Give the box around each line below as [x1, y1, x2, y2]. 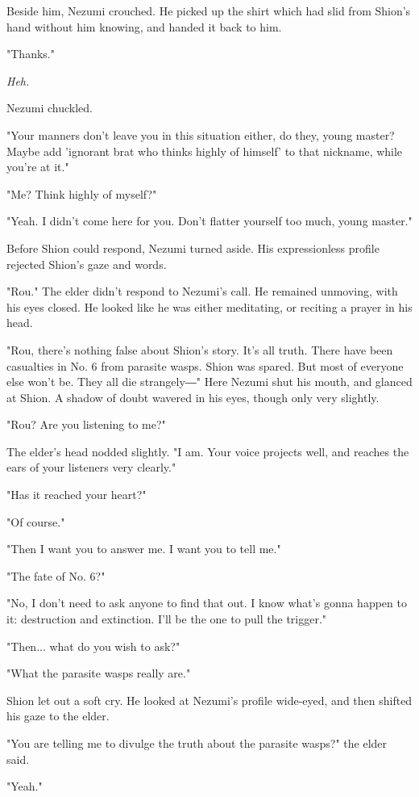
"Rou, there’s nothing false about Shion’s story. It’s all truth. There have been [6, 341, 393, 358]
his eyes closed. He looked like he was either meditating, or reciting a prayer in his [6, 298, 413, 315]
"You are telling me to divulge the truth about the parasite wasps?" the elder [6, 735, 388, 751]
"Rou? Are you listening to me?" [6, 416, 166, 433]
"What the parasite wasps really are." [6, 665, 191, 682]
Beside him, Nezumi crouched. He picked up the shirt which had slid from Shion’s [6, 2, 411, 19]
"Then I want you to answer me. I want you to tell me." [6, 540, 281, 557]
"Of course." [6, 513, 65, 530]
